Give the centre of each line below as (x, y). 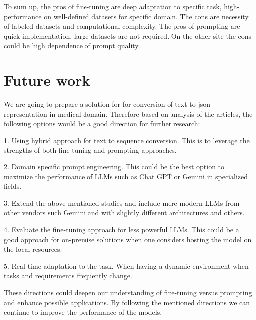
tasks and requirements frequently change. (68, 275)
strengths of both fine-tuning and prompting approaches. (90, 150)
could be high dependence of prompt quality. (72, 46)
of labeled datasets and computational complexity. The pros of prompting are (122, 26)
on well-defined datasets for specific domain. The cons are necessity (146, 16)
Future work (47, 80)
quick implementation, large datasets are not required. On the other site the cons (128, 36)
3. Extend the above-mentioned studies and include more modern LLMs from (122, 203)
